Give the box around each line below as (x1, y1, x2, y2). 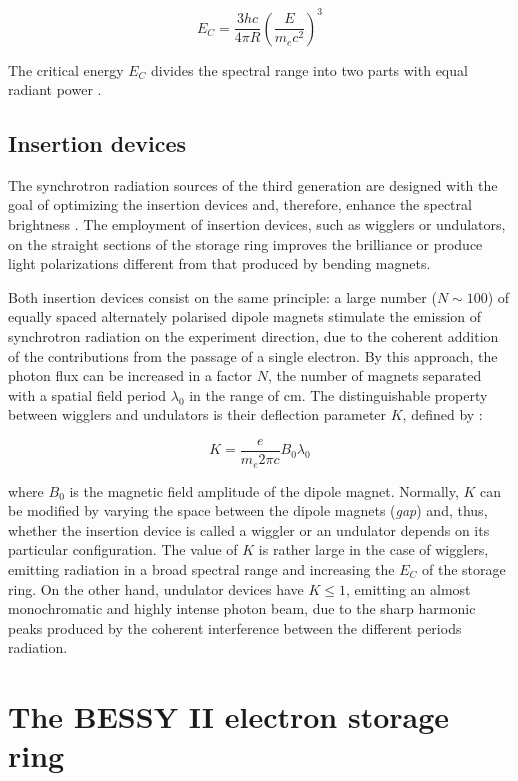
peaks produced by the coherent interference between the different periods (8, 617, 462, 638)
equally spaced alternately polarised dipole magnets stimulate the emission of (8, 306, 482, 327)
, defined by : (402, 404, 483, 425)
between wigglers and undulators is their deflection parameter (8, 404, 387, 425)
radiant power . (8, 79, 102, 100)
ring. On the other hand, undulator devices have (8, 578, 304, 599)
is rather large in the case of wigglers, (258, 539, 489, 560)
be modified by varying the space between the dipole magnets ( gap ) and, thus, (8, 500, 488, 521)
